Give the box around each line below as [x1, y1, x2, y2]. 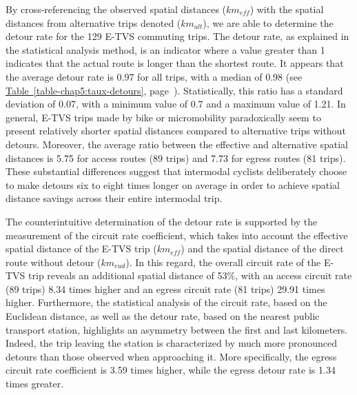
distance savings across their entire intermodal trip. [6, 191, 223, 205]
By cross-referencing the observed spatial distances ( [6, 2, 227, 16]
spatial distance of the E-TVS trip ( [6, 241, 157, 256]
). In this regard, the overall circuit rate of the [125, 254, 321, 269]
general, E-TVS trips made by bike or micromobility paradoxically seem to [6, 110, 321, 124]
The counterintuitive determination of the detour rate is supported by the [6, 214, 318, 228]
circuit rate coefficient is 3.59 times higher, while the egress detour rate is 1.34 [6, 363, 336, 377]
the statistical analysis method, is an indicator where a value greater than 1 [6, 42, 325, 57]
